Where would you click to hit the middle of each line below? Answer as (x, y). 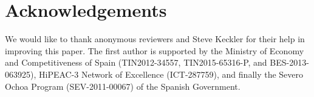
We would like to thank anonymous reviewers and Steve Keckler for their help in (155, 39)
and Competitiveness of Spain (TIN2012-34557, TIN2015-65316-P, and (136, 62)
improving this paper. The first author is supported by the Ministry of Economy (155, 50)
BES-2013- (289, 62)
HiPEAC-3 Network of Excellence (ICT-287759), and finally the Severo (171, 74)
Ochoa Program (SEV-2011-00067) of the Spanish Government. (123, 86)
